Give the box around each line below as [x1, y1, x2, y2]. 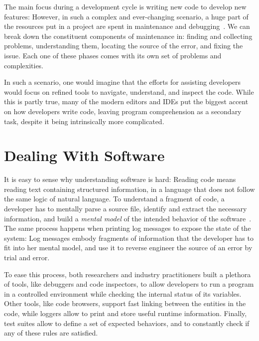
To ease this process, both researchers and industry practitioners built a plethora [4, 269, 251, 279]
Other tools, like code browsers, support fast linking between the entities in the [4, 298, 246, 309]
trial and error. [4, 252, 50, 262]
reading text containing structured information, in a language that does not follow [4, 183, 255, 194]
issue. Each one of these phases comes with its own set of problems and [4, 50, 222, 60]
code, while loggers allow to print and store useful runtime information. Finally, [4, 308, 247, 318]
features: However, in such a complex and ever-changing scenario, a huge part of [4, 11, 249, 21]
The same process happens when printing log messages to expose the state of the [4, 223, 251, 233]
